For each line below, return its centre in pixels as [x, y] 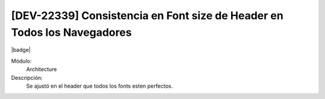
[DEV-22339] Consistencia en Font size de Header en [147, 16]
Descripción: [27, 78]
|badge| [21, 50]
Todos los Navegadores [71, 32]
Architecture [42, 69]
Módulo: [21, 61]
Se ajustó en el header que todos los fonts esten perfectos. [100, 86]
